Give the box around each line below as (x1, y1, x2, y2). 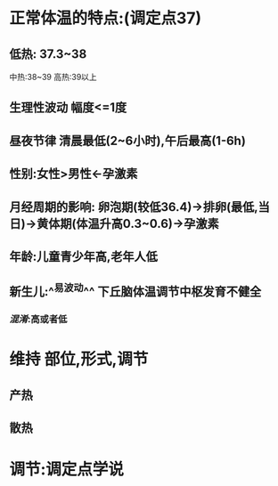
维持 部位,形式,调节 (9, 349, 149, 369)
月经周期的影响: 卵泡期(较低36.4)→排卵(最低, (9, 199, 258, 215)
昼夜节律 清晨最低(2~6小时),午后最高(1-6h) (9, 133, 247, 148)
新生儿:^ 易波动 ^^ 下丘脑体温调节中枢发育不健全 (9, 281, 262, 299)
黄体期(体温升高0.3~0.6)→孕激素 (36, 215, 220, 231)
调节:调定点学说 (9, 459, 125, 480)
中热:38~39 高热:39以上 (9, 72, 98, 82)
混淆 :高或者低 (9, 313, 68, 326)
